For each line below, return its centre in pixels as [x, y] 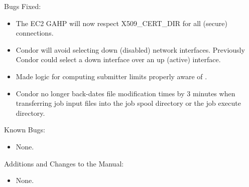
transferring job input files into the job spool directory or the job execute [128, 103]
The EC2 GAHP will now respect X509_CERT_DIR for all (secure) [121, 23]
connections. [35, 33]
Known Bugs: [25, 130]
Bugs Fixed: [23, 6]
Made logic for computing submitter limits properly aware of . [111, 76]
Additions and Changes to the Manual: [64, 163]
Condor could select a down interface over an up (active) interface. [118, 59]
